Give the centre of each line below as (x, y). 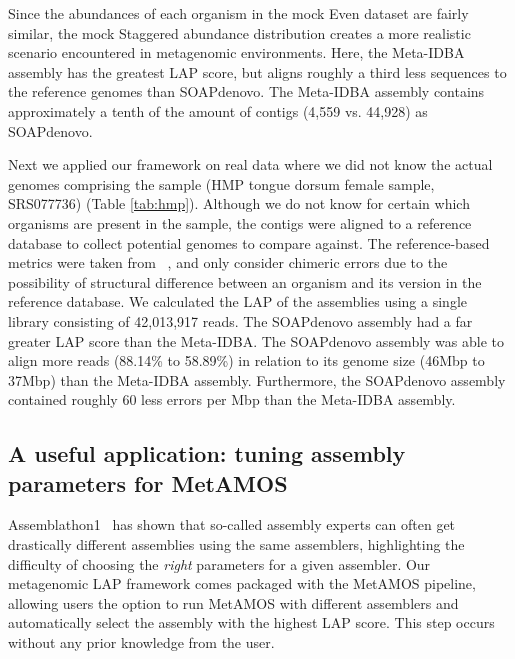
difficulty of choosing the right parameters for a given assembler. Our (219, 563)
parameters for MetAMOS (148, 482)
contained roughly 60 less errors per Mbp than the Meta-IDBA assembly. (232, 399)
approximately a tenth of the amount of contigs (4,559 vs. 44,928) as (218, 110)
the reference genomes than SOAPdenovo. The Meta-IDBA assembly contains (246, 91)
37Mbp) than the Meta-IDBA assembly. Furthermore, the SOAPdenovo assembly (257, 379)
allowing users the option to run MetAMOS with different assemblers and (233, 602)
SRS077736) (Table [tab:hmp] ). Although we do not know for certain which (239, 203)
